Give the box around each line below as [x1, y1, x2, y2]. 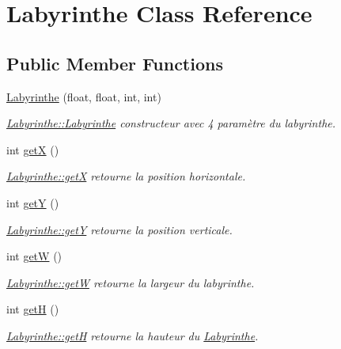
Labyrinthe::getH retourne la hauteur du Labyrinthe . [6, 327, 259, 343]
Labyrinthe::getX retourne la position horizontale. [6, 168, 246, 184]
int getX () [6, 141, 59, 157]
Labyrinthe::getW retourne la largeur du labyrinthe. [6, 274, 255, 290]
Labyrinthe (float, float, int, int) [6, 88, 161, 104]
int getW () [6, 248, 63, 264]
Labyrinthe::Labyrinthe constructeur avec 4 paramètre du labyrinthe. [6, 115, 336, 131]
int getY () [6, 194, 59, 211]
